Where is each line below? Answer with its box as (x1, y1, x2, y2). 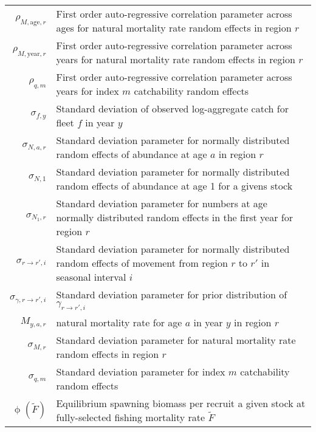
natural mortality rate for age (56, 315, 182, 330)
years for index (56, 84, 119, 98)
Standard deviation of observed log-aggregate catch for (56, 101, 289, 115)
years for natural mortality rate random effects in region (56, 52, 295, 66)
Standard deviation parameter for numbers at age (56, 196, 267, 210)
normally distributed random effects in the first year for (56, 210, 293, 224)
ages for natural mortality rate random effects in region (56, 21, 292, 35)
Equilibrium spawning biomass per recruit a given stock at (56, 396, 306, 411)
